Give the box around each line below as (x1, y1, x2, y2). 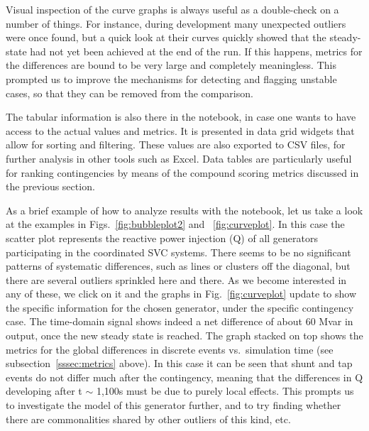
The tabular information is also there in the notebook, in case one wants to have (6, 109, 356, 124)
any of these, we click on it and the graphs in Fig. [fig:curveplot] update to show (6, 286, 357, 301)
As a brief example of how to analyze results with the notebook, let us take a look (6, 202, 363, 217)
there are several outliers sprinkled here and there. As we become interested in (6, 272, 347, 287)
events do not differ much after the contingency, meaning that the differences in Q (6, 369, 363, 384)
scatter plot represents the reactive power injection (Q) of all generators (6, 230, 318, 245)
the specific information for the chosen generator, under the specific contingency (6, 300, 354, 315)
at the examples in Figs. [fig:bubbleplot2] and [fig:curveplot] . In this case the (6, 217, 345, 231)
